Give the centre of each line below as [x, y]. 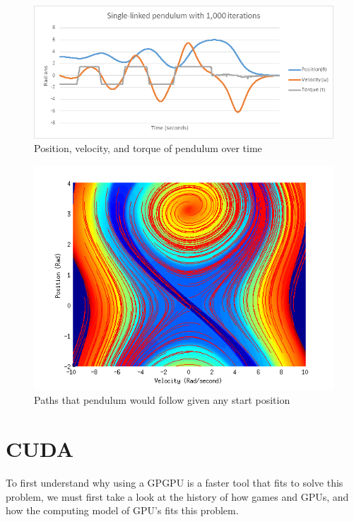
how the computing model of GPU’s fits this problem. [122, 510]
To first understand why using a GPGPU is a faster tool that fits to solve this [175, 483]
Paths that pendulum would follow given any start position [162, 400]
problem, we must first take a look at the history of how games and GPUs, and [177, 496]
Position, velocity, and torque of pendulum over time [148, 148]
